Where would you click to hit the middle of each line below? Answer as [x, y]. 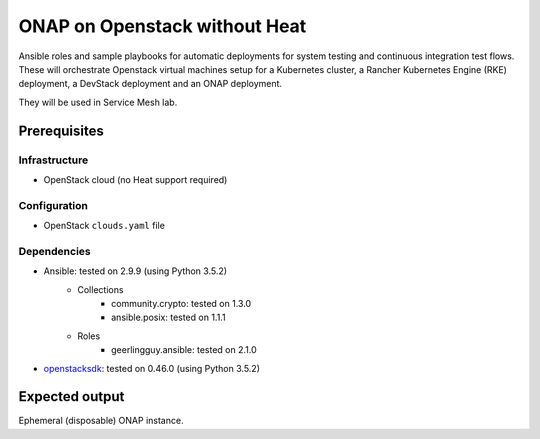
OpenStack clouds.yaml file [104, 226]
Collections [100, 289]
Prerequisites [61, 130]
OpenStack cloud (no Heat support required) [135, 179]
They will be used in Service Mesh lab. [98, 102]
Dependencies [55, 251]
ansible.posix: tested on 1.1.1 [168, 317]
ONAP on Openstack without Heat [162, 26]
